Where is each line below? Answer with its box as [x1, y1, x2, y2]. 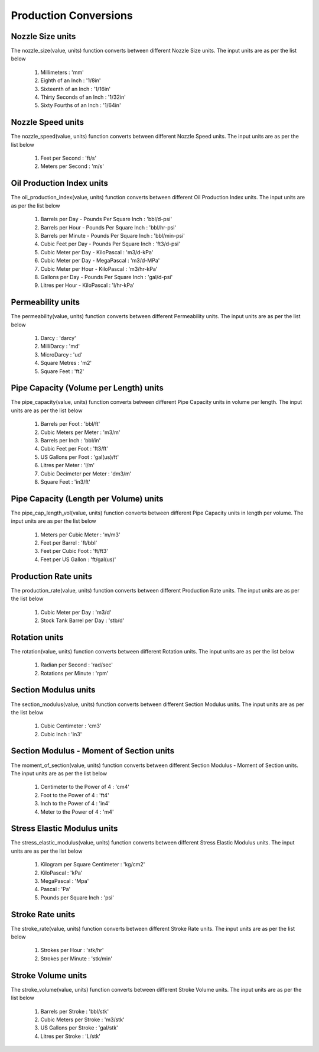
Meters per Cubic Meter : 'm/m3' [40, 531, 121, 538]
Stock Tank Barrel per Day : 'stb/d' [40, 617, 125, 624]
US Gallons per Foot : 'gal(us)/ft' [40, 453, 119, 461]
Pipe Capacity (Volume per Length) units [11, 383, 164, 393]
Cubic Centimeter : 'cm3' [40, 722, 102, 730]
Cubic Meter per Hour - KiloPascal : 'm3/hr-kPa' [40, 265, 158, 272]
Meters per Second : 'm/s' [40, 163, 105, 170]
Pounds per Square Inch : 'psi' [40, 894, 115, 901]
